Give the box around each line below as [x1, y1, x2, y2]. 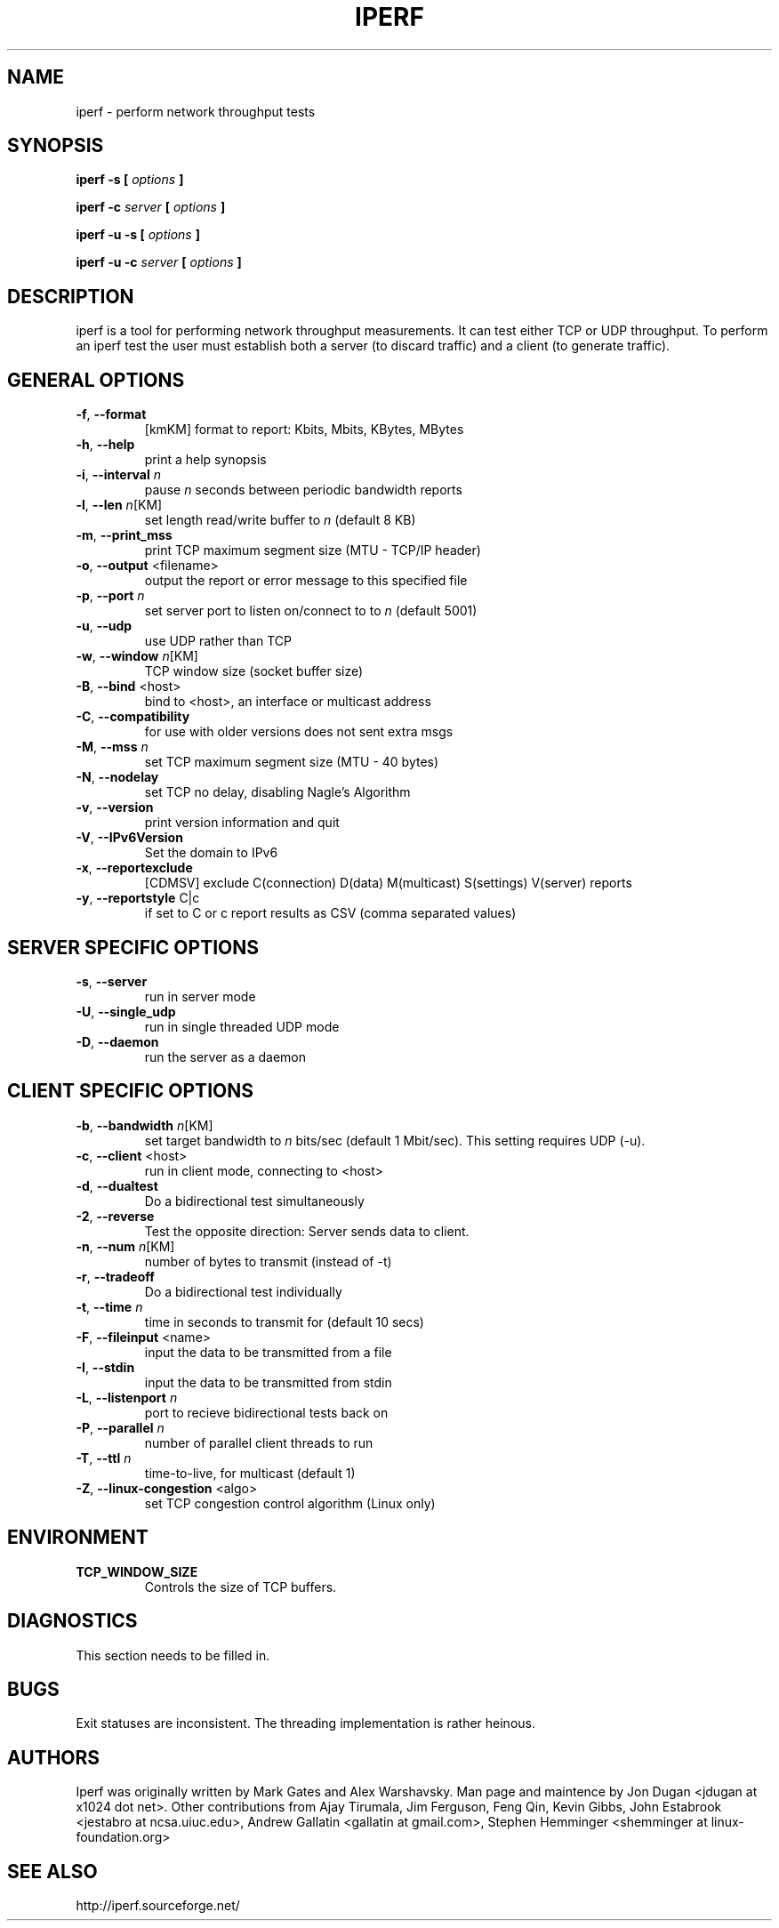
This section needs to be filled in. [76, 1647, 270, 1663]
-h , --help [76, 437, 135, 453]
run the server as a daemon [144, 1048, 307, 1064]
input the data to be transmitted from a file [144, 1344, 392, 1360]
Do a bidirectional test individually [144, 1283, 342, 1299]
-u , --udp [76, 618, 133, 634]
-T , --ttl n [76, 1450, 132, 1466]
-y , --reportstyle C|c [76, 890, 200, 906]
